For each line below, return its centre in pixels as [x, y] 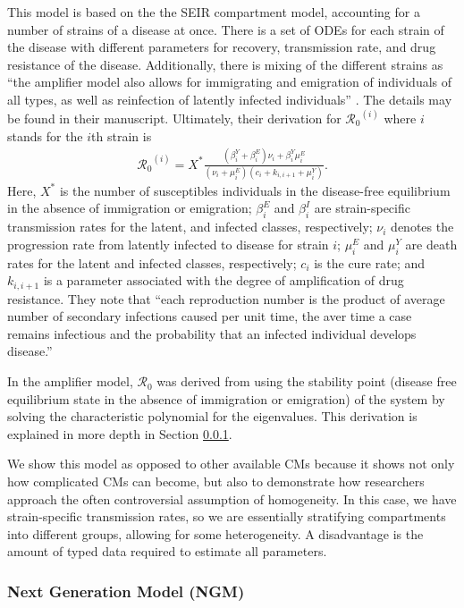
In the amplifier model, [70, 381]
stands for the [45, 135]
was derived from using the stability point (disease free [307, 381]
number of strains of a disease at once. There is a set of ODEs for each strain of [226, 29]
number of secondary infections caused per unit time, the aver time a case [210, 316]
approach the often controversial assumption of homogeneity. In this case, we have [232, 498]
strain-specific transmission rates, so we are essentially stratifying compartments [227, 516]
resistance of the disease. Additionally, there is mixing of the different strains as [225, 64]
